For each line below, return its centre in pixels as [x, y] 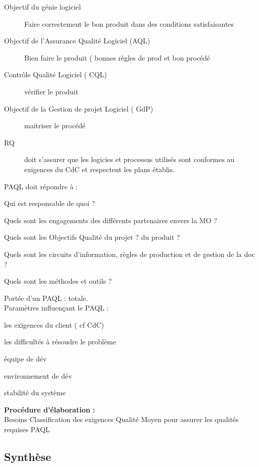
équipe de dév [25, 359]
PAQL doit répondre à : [41, 186]
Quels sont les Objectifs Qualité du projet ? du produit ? [92, 237]
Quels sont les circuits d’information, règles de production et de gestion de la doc [129, 254]
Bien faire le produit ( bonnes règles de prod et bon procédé [117, 57]
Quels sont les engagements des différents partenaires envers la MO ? [111, 220]
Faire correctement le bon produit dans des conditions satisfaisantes [129, 23]
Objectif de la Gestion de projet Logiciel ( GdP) [79, 108]
